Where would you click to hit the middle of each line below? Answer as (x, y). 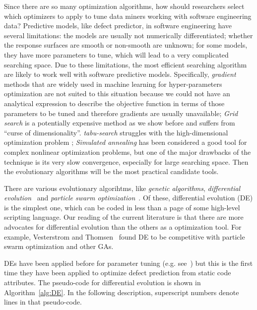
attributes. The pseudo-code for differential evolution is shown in (102, 282)
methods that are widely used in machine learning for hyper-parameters (113, 84)
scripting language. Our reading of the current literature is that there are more (124, 217)
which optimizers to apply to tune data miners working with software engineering (128, 16)
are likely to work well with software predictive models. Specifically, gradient (120, 74)
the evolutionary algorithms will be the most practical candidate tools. (111, 171)
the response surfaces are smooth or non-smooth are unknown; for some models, (126, 45)
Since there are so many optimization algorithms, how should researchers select (124, 6)
